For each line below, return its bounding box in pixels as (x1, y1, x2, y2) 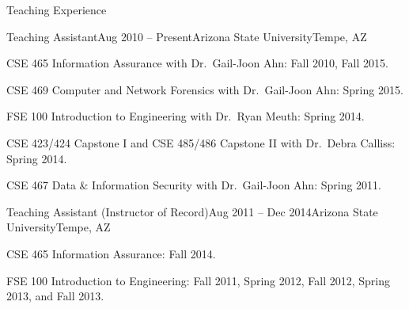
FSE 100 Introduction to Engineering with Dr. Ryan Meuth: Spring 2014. (6, 108, 365, 124)
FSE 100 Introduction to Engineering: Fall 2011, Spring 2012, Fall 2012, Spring (6, 272, 391, 288)
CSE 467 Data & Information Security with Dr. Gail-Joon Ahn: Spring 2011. (6, 177, 381, 193)
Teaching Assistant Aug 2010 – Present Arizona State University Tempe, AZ (6, 28, 367, 44)
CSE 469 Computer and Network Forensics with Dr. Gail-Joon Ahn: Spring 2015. (6, 81, 403, 97)
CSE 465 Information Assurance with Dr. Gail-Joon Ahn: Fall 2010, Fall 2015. (6, 55, 388, 71)
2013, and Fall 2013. (6, 288, 104, 304)
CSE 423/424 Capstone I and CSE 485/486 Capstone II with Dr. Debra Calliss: (6, 134, 396, 151)
